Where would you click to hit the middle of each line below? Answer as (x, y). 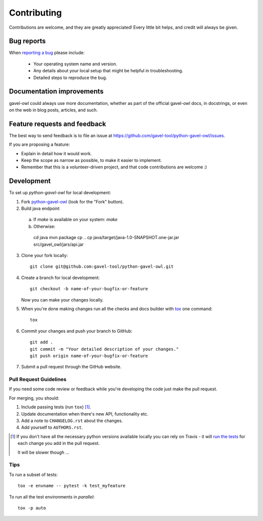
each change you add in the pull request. (59, 443)
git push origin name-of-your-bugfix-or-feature (89, 356)
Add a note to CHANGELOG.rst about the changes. (72, 421)
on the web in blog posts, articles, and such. (53, 110)
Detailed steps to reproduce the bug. (70, 78)
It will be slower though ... (43, 452)
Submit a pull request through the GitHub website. (71, 367)
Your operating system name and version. (75, 64)
